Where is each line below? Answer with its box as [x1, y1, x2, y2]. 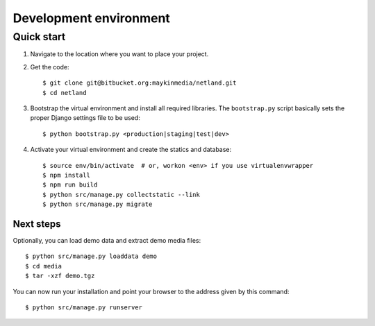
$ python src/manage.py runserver [25, 303, 142, 311]
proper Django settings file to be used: [30, 114, 140, 122]
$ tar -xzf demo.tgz [25, 272, 95, 280]
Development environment [12, 10, 170, 26]
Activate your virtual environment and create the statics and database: [30, 146, 232, 154]
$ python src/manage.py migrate [42, 200, 153, 208]
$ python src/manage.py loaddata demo [25, 252, 158, 260]
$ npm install [42, 171, 90, 179]
